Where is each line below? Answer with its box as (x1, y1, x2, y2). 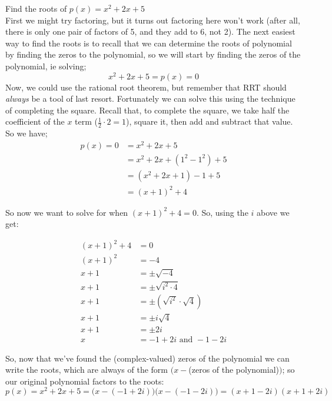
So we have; (5, 127, 48, 139)
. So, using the (196, 206, 248, 218)
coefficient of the (5, 115, 65, 128)
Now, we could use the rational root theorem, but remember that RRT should (5, 81, 287, 93)
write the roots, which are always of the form (5, 363, 168, 376)
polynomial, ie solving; (5, 59, 87, 72)
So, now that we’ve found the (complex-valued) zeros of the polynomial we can (5, 352, 290, 364)
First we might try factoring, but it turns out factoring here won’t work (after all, (5, 14, 300, 26)
